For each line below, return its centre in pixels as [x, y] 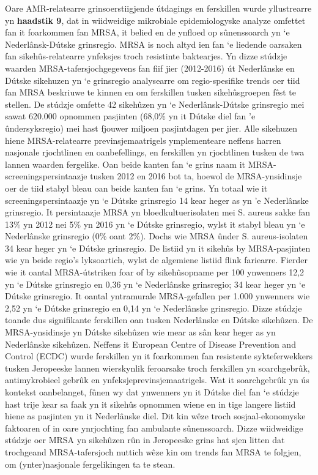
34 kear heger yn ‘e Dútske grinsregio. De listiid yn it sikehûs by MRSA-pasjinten [158, 248]
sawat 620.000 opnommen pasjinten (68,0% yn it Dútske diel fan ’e [130, 116]
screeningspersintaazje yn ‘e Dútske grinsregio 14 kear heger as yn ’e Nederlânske [157, 200]
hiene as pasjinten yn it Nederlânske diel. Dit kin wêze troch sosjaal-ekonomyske [155, 416]
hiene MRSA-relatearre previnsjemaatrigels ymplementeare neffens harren [143, 140]
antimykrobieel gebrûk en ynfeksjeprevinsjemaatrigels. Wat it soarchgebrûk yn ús [157, 380]
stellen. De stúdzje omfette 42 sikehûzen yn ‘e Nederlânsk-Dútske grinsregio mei [155, 104]
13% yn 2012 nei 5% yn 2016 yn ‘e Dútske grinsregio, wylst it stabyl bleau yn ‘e [155, 224]
